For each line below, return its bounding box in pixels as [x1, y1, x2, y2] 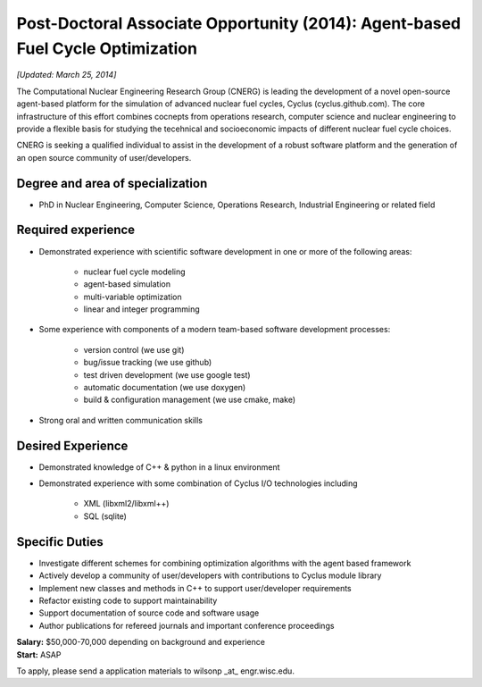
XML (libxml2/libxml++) [83, 498, 170, 509]
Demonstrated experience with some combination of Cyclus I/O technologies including [38, 478, 358, 489]
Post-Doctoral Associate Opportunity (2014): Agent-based [16, 13, 461, 33]
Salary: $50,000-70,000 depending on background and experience [16, 637, 265, 648]
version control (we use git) [83, 344, 185, 355]
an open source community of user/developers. [16, 152, 192, 163]
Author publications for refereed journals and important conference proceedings [38, 620, 335, 631]
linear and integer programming [83, 304, 200, 314]
